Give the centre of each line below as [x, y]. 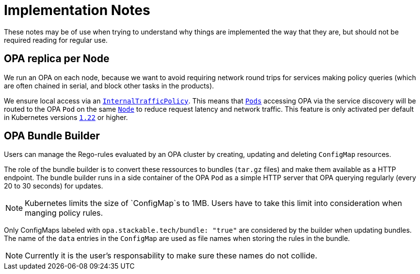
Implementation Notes [77, 10]
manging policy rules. [64, 213]
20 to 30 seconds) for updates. [54, 186]
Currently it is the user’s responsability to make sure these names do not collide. [171, 256]
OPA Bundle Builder [52, 136]
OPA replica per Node [57, 59]
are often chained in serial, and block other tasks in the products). [109, 86]
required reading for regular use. [56, 40]
